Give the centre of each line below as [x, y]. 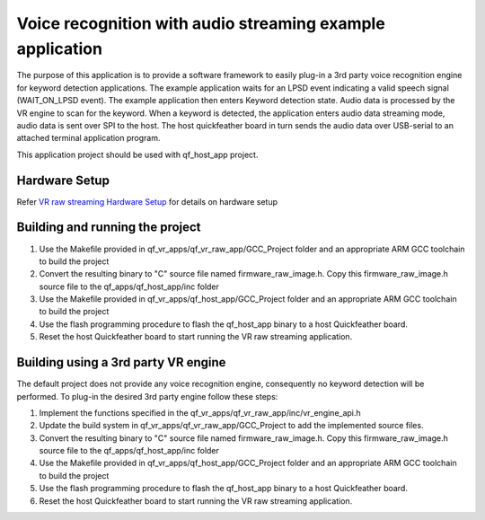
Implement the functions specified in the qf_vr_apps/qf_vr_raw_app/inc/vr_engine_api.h [200, 412]
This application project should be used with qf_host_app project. [137, 154]
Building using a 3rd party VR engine [121, 362]
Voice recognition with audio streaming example [201, 23]
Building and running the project [109, 228]
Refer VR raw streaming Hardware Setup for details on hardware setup [147, 201]
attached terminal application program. [88, 138]
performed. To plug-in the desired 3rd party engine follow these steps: [147, 396]
